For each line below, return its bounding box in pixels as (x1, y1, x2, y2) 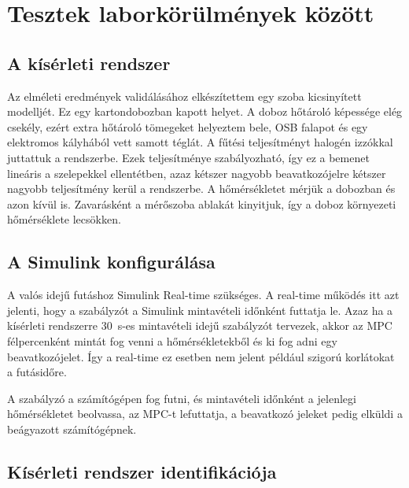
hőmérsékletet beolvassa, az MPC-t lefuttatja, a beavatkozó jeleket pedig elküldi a (7, 405, 403, 422)
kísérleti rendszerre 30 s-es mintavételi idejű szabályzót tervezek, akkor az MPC (7, 317, 392, 334)
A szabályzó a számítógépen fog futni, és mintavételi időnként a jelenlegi (7, 390, 356, 406)
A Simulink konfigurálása (7, 250, 216, 274)
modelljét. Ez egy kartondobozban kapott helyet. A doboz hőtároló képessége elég (7, 103, 403, 120)
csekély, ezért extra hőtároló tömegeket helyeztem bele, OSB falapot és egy (7, 118, 368, 135)
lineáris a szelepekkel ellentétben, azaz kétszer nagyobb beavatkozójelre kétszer (7, 165, 386, 181)
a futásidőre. (7, 364, 67, 380)
